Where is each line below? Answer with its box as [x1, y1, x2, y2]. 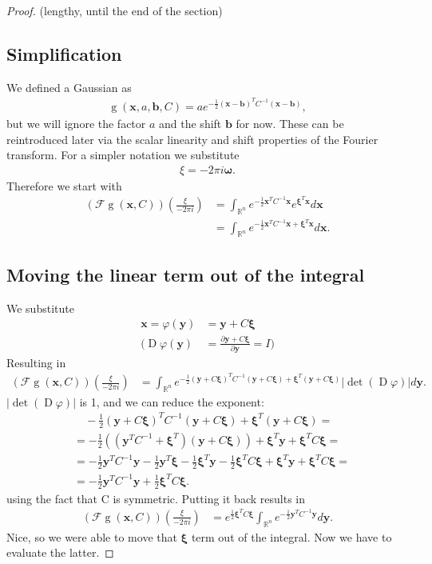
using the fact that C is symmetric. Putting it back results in [6, 490, 305, 506]
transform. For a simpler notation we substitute [6, 146, 240, 163]
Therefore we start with [6, 177, 122, 194]
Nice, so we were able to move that [6, 528, 177, 545]
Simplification [6, 41, 122, 66]
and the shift [159, 115, 222, 131]
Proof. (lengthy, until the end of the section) [6, 2, 223, 18]
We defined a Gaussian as [6, 78, 132, 95]
